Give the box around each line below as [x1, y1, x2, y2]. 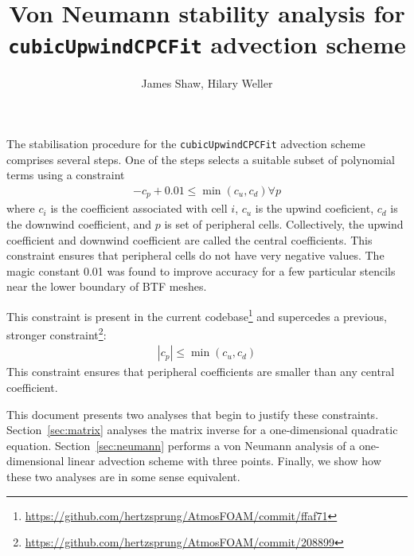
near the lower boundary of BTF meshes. [6, 278, 207, 295]
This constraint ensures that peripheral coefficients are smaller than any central [6, 363, 395, 380]
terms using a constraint [6, 166, 125, 183]
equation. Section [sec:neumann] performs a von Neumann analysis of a [6, 437, 356, 453]
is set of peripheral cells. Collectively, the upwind [164, 215, 404, 232]
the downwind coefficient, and [6, 215, 151, 232]
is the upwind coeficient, [255, 200, 374, 217]
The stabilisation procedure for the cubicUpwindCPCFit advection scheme [6, 135, 365, 152]
